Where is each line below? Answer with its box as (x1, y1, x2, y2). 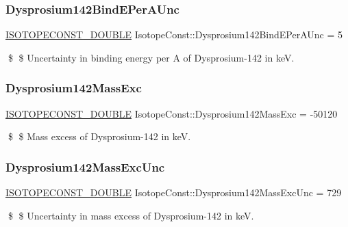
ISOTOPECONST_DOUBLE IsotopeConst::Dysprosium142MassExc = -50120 (5, 106, 338, 120)
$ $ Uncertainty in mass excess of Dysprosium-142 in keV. (8, 208, 254, 222)
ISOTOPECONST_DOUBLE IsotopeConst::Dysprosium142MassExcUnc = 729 (5, 185, 342, 200)
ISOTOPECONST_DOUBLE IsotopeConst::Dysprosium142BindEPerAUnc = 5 (5, 27, 343, 42)
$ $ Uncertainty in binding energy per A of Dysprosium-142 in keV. (8, 50, 295, 64)
